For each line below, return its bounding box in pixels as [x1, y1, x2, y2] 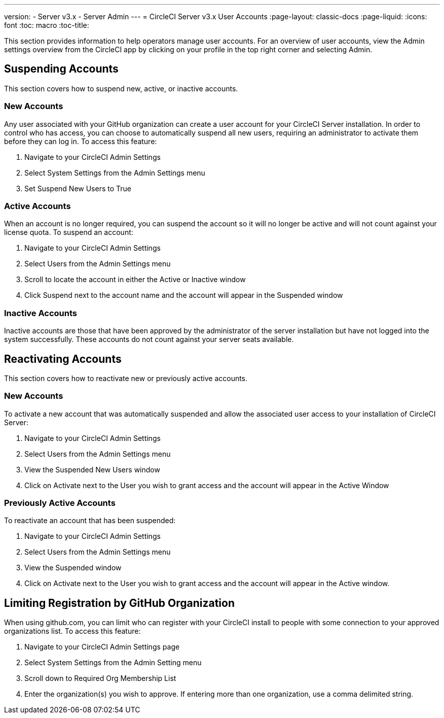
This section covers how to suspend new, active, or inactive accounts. [4, 84, 238, 93]
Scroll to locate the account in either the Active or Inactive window [24, 275, 246, 284]
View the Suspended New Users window [24, 465, 160, 474]
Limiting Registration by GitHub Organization [4, 596, 235, 609]
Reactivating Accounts [4, 352, 122, 365]
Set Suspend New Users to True [24, 184, 131, 193]
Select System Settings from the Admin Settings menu [24, 168, 205, 177]
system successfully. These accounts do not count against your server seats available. [4, 335, 294, 344]
